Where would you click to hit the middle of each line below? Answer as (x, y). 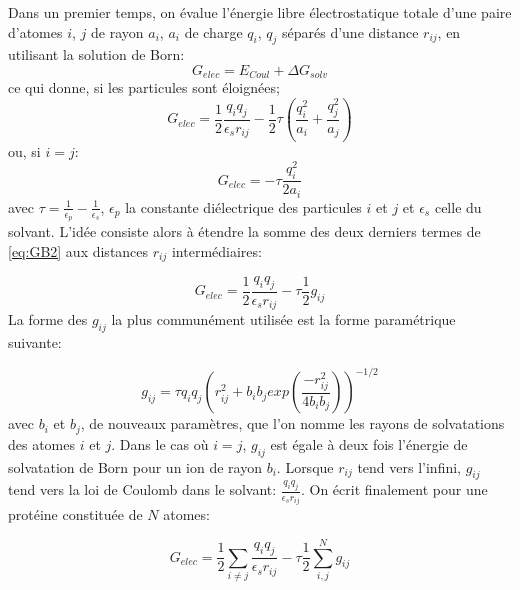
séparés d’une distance (350, 31)
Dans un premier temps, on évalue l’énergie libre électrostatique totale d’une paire (260, 12)
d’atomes (35, 31)
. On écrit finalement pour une (394, 489)
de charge (213, 31)
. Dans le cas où (160, 443)
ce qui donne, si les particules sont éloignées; (144, 87)
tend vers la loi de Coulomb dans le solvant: (142, 489)
